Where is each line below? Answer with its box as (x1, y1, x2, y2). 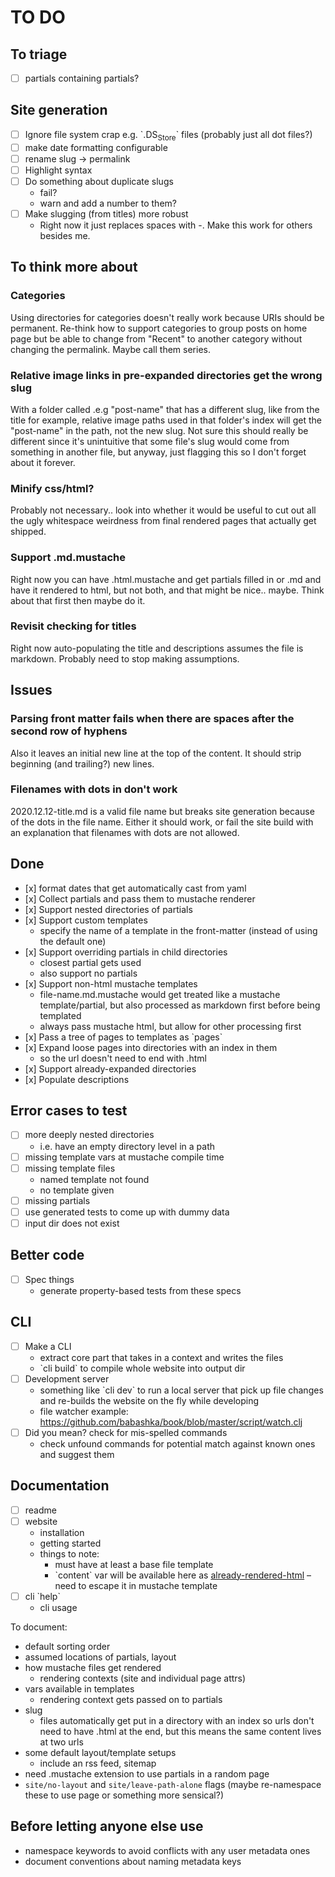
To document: (10, 1621, 68, 1633)
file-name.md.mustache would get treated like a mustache (39, 988, 281, 1000)
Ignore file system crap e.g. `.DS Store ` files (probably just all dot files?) (24, 128, 313, 143)
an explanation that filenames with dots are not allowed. (10, 826, 240, 838)
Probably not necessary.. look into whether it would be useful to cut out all (10, 504, 317, 516)
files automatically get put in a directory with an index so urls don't (39, 1714, 315, 1726)
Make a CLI (24, 1340, 72, 1352)
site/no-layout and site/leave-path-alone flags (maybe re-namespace (24, 1778, 322, 1790)
